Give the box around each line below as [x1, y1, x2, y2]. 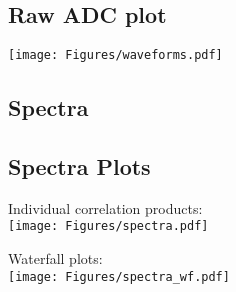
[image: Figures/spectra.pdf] [8, 219, 209, 234]
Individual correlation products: [8, 197, 203, 218]
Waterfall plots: [8, 248, 103, 269]
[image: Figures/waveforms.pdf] [8, 48, 223, 63]
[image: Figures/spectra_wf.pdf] [8, 269, 230, 284]
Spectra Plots [8, 151, 151, 182]
